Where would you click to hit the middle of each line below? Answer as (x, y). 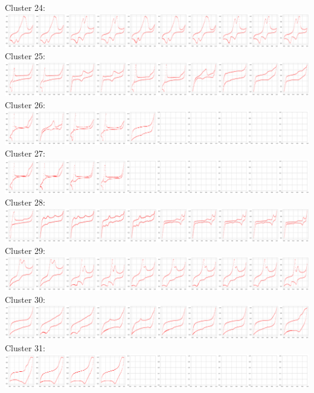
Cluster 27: (25, 153)
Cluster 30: (25, 299)
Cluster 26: (25, 104)
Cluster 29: (25, 251)
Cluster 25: (25, 56)
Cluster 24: (25, 7)
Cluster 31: (25, 348)
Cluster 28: (25, 202)
